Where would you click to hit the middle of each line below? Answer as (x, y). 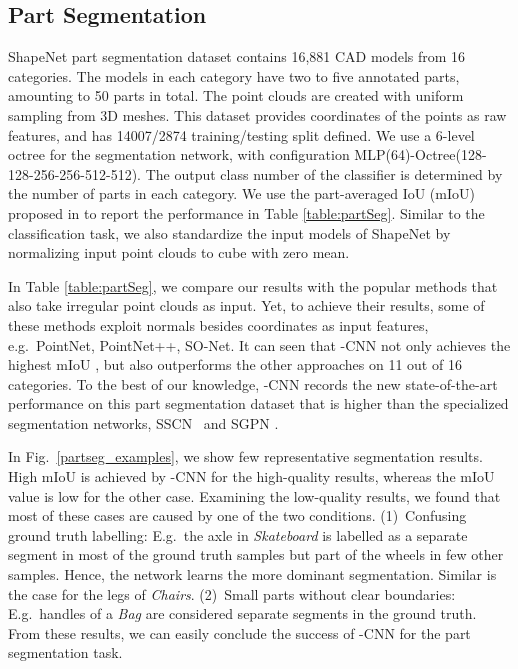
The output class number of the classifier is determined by (324, 173)
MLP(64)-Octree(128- (420, 154)
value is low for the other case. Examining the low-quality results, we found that (254, 495)
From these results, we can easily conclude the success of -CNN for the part (239, 632)
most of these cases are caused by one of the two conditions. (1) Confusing (237, 515)
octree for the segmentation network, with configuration (179, 154)
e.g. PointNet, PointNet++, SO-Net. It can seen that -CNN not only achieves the (259, 344)
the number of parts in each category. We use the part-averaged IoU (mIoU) (241, 193)
